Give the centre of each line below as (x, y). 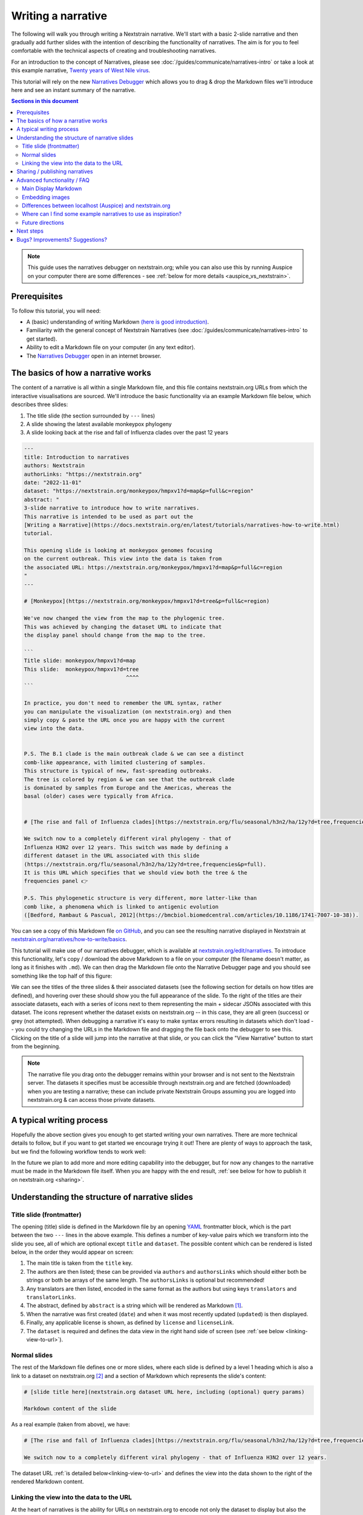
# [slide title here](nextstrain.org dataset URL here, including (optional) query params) (164, 1392)
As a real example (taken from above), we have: (70, 1425)
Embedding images (46, 197)
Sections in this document (45, 101)
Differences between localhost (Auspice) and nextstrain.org (96, 205)
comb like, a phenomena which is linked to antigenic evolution (121, 907)
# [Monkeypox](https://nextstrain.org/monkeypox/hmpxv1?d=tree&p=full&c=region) (147, 601)
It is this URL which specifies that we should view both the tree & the (136, 872)
